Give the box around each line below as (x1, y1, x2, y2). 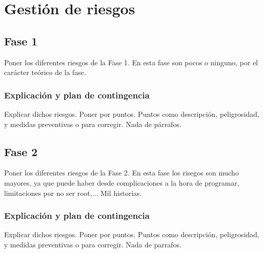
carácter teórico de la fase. (4, 67, 86, 78)
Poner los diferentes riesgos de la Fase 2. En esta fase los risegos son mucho (4, 167, 239, 178)
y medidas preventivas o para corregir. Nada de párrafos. (4, 118, 181, 129)
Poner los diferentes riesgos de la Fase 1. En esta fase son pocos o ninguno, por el (4, 57, 258, 67)
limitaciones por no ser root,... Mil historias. (4, 187, 142, 198)
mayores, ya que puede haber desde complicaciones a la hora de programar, (4, 177, 240, 188)
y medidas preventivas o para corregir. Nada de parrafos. (4, 239, 181, 249)
